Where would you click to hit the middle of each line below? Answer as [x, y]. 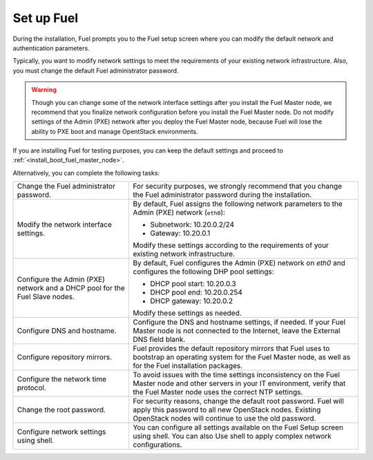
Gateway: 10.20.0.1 [180, 233]
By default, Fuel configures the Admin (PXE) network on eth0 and [239, 263]
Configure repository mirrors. [64, 357]
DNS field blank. [159, 340]
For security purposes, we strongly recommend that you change [237, 186]
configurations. [157, 445]
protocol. [31, 388]
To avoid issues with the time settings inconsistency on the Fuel [236, 375]
